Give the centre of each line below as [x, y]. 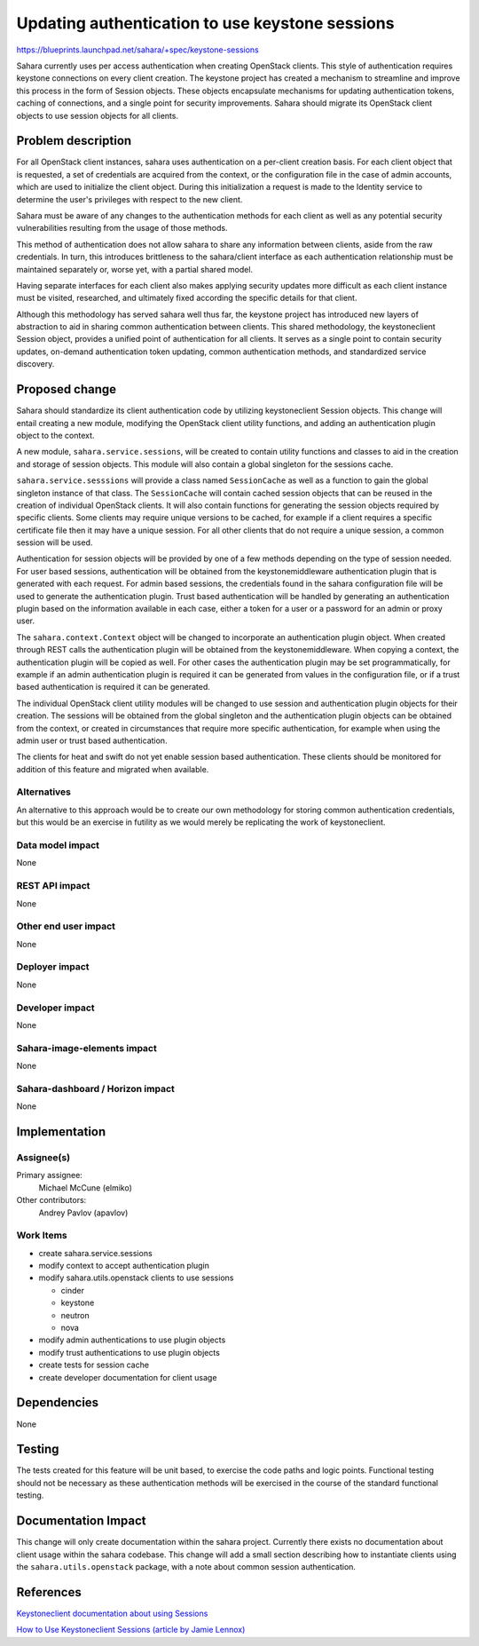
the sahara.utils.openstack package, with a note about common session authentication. [186, 1566]
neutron [75, 1315]
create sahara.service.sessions [95, 1253]
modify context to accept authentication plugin [124, 1266]
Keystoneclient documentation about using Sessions [112, 1613]
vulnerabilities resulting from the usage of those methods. [122, 228]
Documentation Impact [81, 1521]
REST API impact [53, 886]
